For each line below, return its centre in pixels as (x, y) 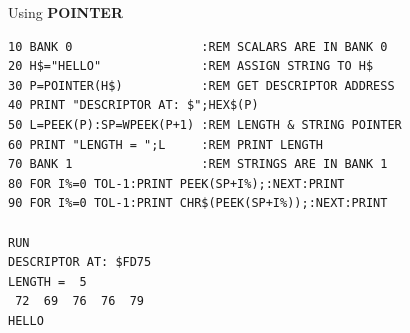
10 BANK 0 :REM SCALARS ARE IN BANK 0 (198, 46)
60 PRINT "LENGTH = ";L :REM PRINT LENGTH (165, 144)
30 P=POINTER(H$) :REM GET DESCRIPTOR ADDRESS (201, 85)
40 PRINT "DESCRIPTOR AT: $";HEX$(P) (133, 105)
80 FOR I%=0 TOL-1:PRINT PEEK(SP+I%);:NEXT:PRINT (176, 183)
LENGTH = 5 (47, 281)
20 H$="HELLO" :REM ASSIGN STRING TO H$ (191, 66)
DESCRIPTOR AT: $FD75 (80, 262)
